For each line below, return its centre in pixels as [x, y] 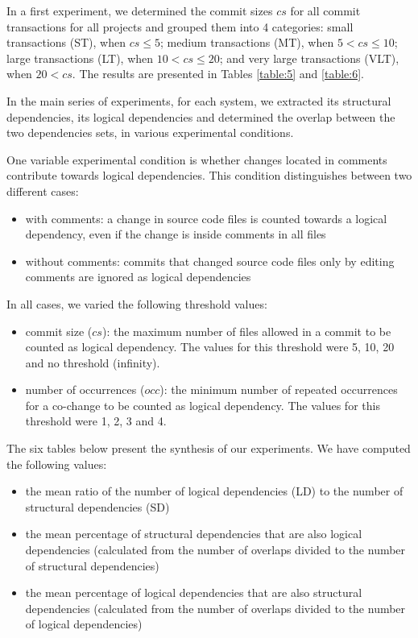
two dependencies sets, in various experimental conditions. [150, 133]
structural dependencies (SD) [97, 506]
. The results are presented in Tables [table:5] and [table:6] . [218, 74]
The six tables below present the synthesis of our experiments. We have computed [209, 448]
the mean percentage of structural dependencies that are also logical [194, 534]
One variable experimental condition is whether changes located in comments [197, 159]
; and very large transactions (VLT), [309, 58]
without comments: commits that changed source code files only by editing [210, 261]
